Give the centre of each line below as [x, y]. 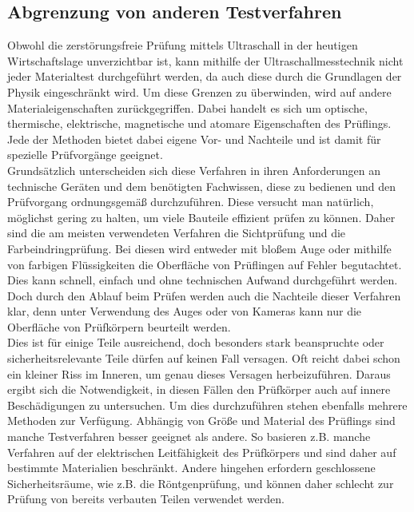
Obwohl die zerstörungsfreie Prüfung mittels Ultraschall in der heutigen [183, 45]
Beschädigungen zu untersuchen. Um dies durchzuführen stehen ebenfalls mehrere [207, 405]
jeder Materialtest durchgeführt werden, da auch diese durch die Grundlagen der [205, 76]
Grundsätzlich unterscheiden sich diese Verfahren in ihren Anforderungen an [194, 170]
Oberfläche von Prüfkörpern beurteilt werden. [119, 326]
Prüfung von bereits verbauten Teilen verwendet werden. [146, 499]
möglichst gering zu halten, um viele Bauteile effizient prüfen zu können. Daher [201, 217]
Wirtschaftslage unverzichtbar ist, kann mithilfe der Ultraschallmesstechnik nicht [205, 60]
